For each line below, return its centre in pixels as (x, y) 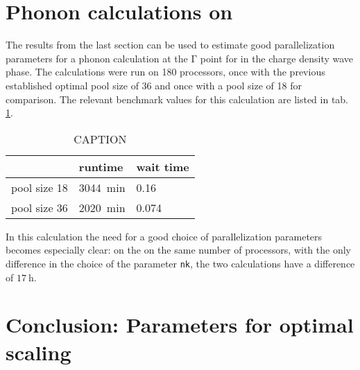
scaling (38, 352)
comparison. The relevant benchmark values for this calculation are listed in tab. (177, 99)
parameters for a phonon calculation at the (97, 58)
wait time (163, 166)
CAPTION (100, 139)
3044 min (102, 187)
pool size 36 (40, 207)
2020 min (102, 207)
